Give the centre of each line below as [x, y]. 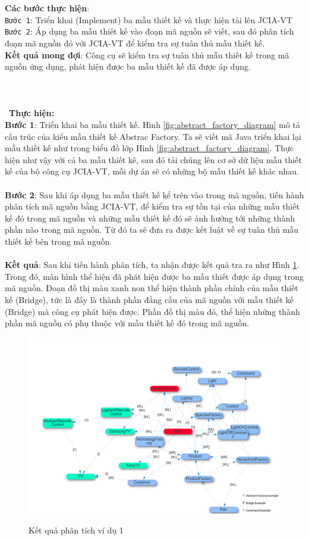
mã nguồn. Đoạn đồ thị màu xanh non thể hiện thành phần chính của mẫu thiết [152, 288]
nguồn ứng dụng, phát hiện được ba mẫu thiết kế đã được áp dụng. [128, 66]
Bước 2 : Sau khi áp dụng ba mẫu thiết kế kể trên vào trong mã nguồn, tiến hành [154, 194]
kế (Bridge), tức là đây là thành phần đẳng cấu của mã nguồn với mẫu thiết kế [149, 299]
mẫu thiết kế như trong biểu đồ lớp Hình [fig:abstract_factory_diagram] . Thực [149, 148]
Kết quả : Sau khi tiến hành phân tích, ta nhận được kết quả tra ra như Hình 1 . [152, 265]
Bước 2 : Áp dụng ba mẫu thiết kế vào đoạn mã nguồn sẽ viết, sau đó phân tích [149, 31]
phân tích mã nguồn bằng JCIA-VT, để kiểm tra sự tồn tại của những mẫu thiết [152, 206]
